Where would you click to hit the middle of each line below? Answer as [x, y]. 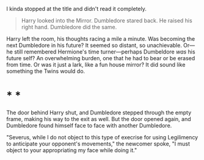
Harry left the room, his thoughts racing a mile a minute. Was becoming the [101, 39]
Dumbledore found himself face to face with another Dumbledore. [89, 125]
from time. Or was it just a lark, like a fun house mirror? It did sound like [96, 64]
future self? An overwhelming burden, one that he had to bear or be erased [101, 58]
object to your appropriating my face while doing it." [72, 150]
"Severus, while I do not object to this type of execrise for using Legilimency [102, 137]
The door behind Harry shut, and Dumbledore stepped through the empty [99, 113]
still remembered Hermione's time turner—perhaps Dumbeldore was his [105, 52]
